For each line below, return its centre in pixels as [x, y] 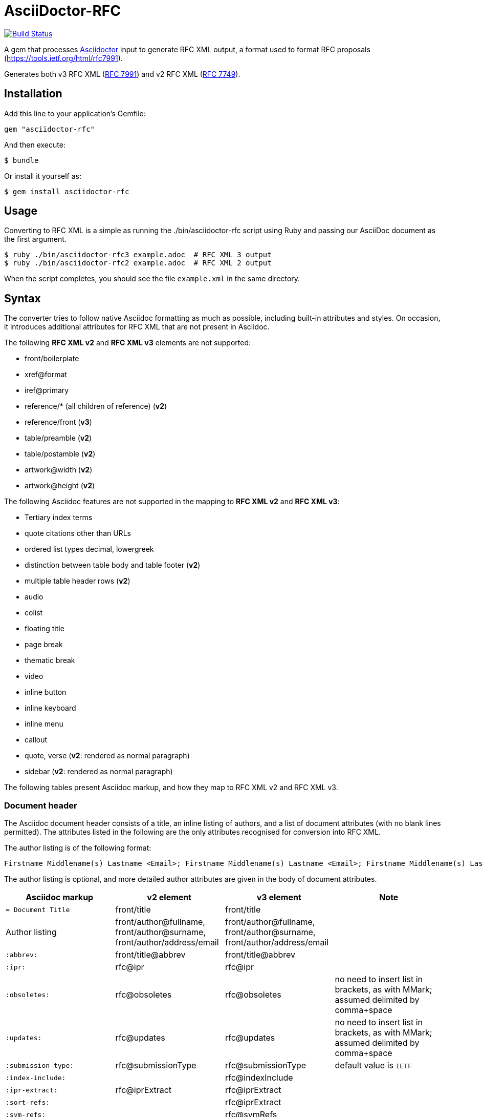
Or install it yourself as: [43, 176]
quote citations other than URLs [78, 533]
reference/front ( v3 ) [58, 422]
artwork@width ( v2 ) [59, 470]
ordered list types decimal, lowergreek [89, 549]
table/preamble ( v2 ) [58, 438]
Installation [33, 94]
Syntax [23, 298]
